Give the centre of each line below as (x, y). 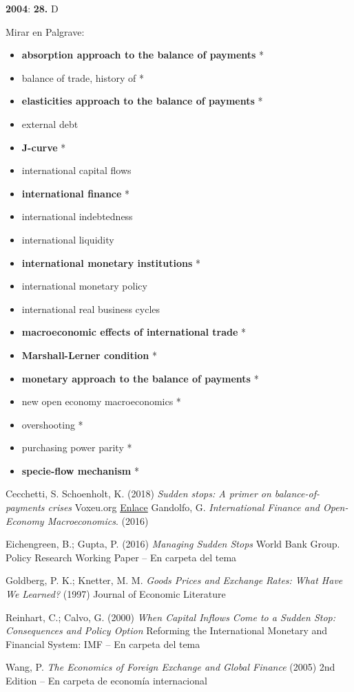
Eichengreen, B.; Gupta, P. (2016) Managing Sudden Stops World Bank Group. (173, 544)
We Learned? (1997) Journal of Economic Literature (116, 594)
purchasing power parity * (77, 447)
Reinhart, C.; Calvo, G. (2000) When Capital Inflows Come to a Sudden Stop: (171, 617)
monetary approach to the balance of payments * (140, 378)
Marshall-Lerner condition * (89, 355)
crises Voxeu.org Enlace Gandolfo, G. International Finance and (184, 507)
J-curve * (44, 147)
